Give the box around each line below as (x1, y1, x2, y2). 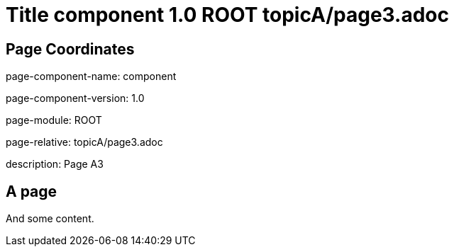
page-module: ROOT (6, 114, 102, 127)
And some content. (6, 212, 94, 225)
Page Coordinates (6, 40, 135, 58)
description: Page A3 (6, 158, 104, 171)
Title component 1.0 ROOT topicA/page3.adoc (6, 3, 449, 27)
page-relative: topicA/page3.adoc (6, 136, 163, 149)
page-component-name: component (6, 70, 177, 83)
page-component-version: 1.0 (6, 92, 145, 105)
